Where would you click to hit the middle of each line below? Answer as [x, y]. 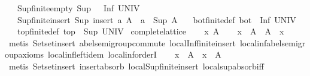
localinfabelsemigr [273, 42]
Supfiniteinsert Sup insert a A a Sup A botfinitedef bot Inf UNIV [156, 19]
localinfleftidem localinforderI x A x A [135, 54]
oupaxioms [25, 54]
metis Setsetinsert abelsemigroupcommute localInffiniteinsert [122, 42]
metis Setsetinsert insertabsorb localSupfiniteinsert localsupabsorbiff [136, 66]
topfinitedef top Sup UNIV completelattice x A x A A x [151, 31]
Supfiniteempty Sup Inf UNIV [78, 8]
